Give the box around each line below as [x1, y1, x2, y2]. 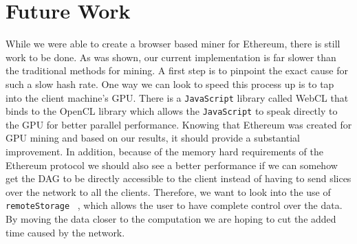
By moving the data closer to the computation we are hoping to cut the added [6, 212, 336, 226]
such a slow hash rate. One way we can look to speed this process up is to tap [6, 76, 334, 91]
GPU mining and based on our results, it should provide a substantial [6, 131, 300, 145]
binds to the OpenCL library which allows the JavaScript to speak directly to [6, 104, 338, 118]
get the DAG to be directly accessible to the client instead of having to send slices [6, 171, 351, 186]
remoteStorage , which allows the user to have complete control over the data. [6, 198, 343, 212]
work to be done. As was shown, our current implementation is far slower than [6, 49, 336, 64]
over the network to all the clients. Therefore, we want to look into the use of [6, 184, 331, 199]
